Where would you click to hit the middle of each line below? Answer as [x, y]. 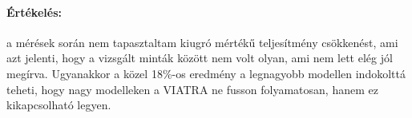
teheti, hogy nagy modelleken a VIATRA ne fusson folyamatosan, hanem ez [192, 89]
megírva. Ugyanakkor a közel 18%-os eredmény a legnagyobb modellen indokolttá [206, 73]
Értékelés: [34, 12]
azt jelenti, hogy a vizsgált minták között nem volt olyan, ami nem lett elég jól [200, 58]
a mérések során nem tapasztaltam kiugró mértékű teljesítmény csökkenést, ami [202, 42]
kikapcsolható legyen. [59, 105]
